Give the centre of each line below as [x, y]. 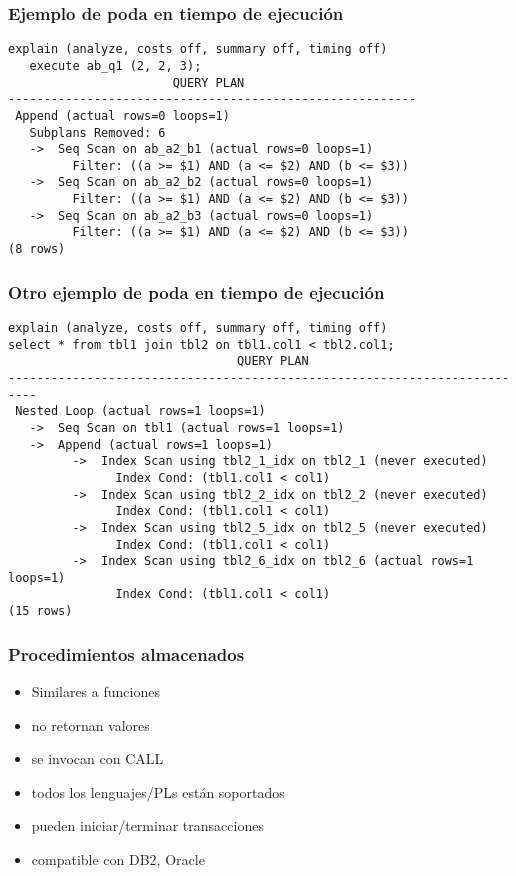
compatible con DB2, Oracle [118, 858]
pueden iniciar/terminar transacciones [147, 825]
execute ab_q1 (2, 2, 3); [115, 65]
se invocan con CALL [97, 758]
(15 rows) [40, 611]
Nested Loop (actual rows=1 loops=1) [140, 411]
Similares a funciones [95, 691]
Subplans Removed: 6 [97, 132]
